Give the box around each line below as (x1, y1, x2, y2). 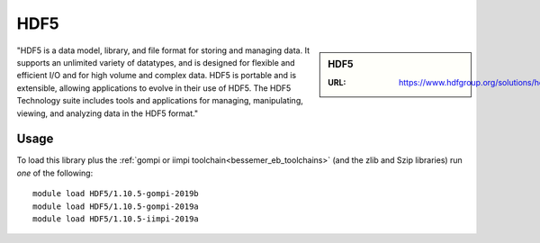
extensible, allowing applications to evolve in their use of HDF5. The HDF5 (16, 82, 292, 94)
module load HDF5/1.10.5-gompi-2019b (32, 189, 200, 199)
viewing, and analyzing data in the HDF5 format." (16, 108, 198, 119)
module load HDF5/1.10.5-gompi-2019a (32, 201, 200, 211)
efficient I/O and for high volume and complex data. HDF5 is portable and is (16, 70, 297, 81)
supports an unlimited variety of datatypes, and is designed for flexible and (16, 57, 296, 67)
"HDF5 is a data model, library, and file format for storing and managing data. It (16, 45, 310, 56)
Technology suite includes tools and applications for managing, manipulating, (16, 95, 303, 106)
